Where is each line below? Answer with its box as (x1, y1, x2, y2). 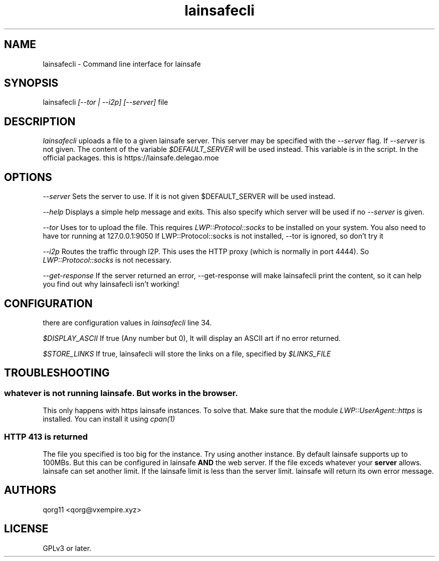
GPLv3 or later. (43, 543, 92, 552)
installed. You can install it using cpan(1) (43, 415, 175, 424)
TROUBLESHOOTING (4, 366, 110, 380)
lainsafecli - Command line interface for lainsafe (43, 59, 201, 68)
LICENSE (4, 522, 49, 535)
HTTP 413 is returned (4, 431, 88, 442)
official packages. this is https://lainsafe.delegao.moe (43, 153, 219, 162)
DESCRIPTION (4, 115, 76, 128)
